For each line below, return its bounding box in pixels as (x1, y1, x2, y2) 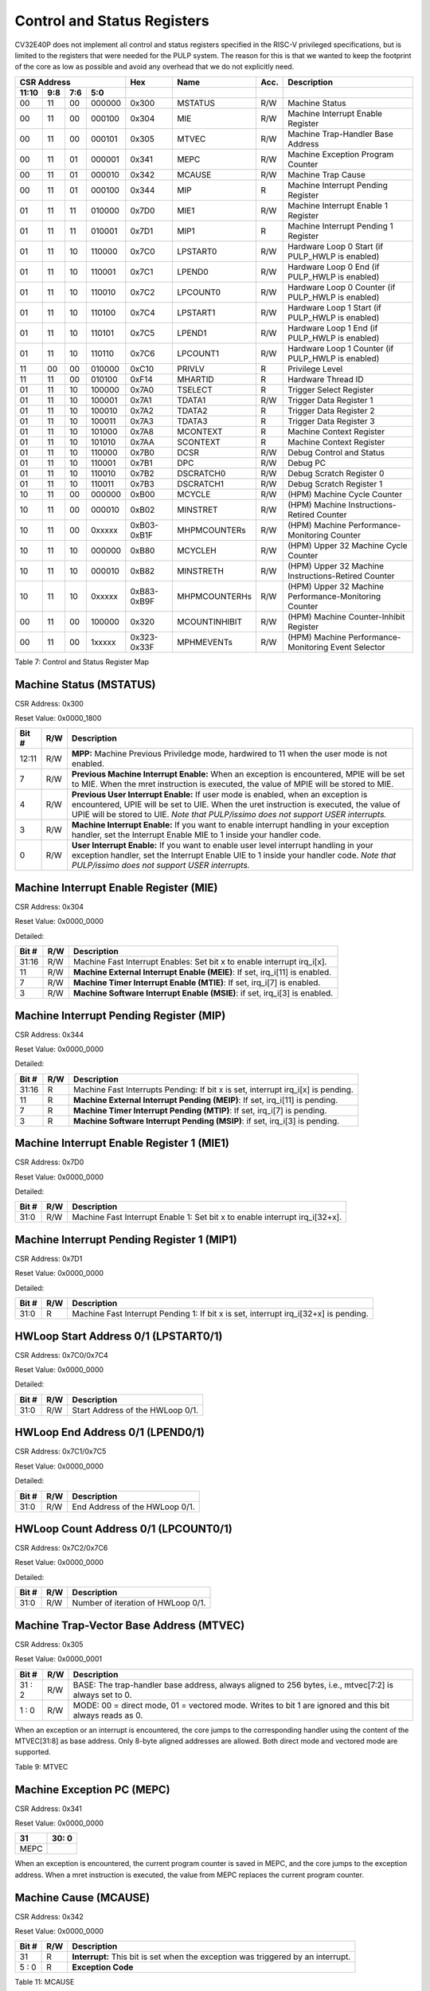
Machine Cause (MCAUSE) (14, 1891, 150, 1904)
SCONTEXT (177, 436, 221, 448)
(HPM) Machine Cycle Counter (287, 488, 402, 499)
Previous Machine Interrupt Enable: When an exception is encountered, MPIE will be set (72, 769, 405, 780)
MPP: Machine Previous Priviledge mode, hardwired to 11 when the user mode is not (72, 749, 388, 760)
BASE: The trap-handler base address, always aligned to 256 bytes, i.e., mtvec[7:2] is (72, 1679, 394, 1690)
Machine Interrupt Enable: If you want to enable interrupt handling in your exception (72, 819, 389, 831)
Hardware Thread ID (287, 374, 364, 385)
